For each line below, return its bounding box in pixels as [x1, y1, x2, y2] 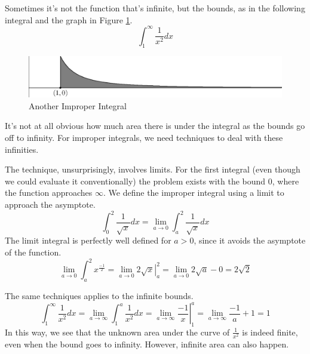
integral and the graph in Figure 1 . [5, 13, 133, 26]
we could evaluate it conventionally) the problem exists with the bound [5, 174, 266, 187]
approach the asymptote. [5, 198, 96, 210]
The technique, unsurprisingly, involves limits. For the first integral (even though [5, 163, 300, 176]
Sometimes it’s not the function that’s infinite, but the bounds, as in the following [5, 2, 305, 14]
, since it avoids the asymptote [194, 234, 306, 247]
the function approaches [5, 186, 93, 199]
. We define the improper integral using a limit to [103, 186, 284, 199]
